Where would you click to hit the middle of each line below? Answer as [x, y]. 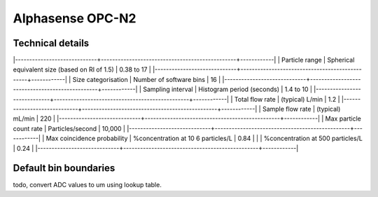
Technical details [51, 43]
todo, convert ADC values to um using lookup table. [87, 185]
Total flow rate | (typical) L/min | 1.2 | [287, 99]
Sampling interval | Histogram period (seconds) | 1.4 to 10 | [227, 89]
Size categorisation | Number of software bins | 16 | [147, 79]
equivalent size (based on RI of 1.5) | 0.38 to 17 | [82, 69]
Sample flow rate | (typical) [302, 109]
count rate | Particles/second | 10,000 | [69, 128]
